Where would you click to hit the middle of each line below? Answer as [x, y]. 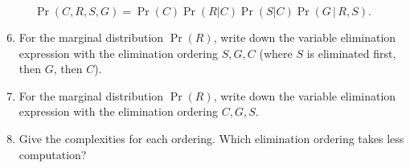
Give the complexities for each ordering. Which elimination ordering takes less [211, 138]
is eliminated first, [351, 53]
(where [276, 53]
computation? [53, 154]
